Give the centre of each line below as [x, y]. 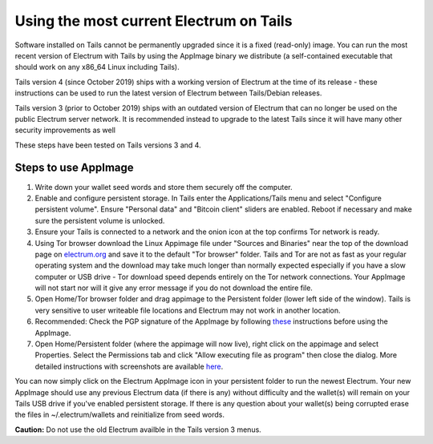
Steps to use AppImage [74, 168]
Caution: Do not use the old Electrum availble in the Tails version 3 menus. [138, 430]
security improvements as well [65, 130]
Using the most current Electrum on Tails [154, 21]
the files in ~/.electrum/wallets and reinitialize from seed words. [119, 415]
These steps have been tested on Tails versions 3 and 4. [108, 145]
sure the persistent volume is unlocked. [100, 220]
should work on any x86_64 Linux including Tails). [97, 67]
